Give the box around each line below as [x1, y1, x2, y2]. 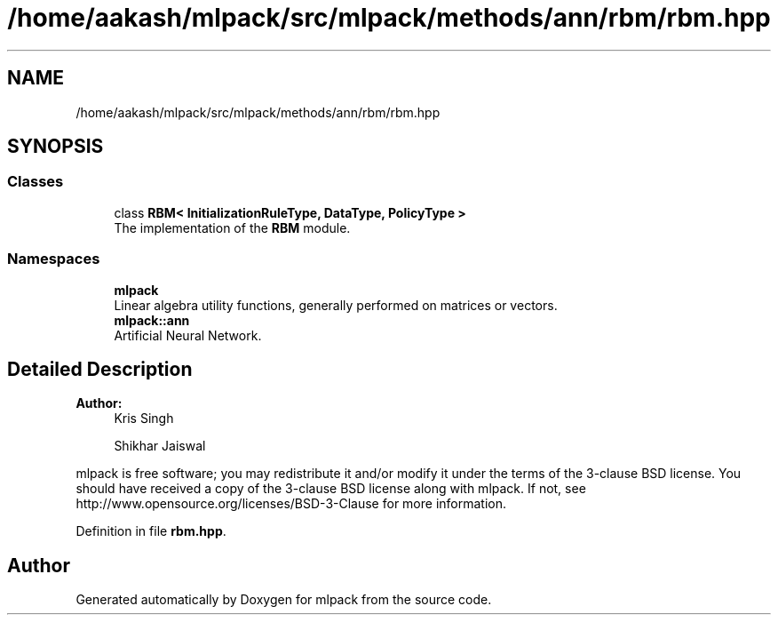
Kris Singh [114, 411, 174, 427]
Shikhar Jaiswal [114, 438, 206, 454]
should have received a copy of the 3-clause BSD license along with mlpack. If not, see [75, 481, 586, 497]
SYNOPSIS [7, 135, 104, 158]
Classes [7, 172, 64, 191]
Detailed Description [7, 357, 193, 380]
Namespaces [7, 250, 100, 268]
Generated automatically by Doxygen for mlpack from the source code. [75, 592, 492, 608]
